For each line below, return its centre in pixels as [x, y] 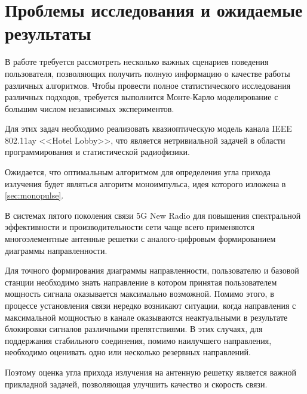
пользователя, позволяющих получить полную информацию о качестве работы [148, 73]
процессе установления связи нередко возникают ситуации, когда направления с [151, 305]
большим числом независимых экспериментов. [90, 108]
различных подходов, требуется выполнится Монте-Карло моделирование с [142, 97]
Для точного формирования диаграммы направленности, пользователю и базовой [152, 270]
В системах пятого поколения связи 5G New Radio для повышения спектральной [153, 215]
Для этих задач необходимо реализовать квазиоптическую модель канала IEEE [148, 128]
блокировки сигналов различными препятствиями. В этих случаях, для [134, 329]
